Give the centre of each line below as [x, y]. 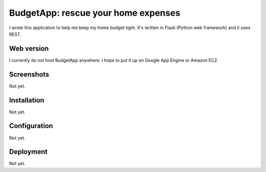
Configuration [31, 126]
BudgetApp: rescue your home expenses [95, 13]
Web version [29, 49]
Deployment [28, 152]
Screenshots [29, 74]
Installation [27, 100]
